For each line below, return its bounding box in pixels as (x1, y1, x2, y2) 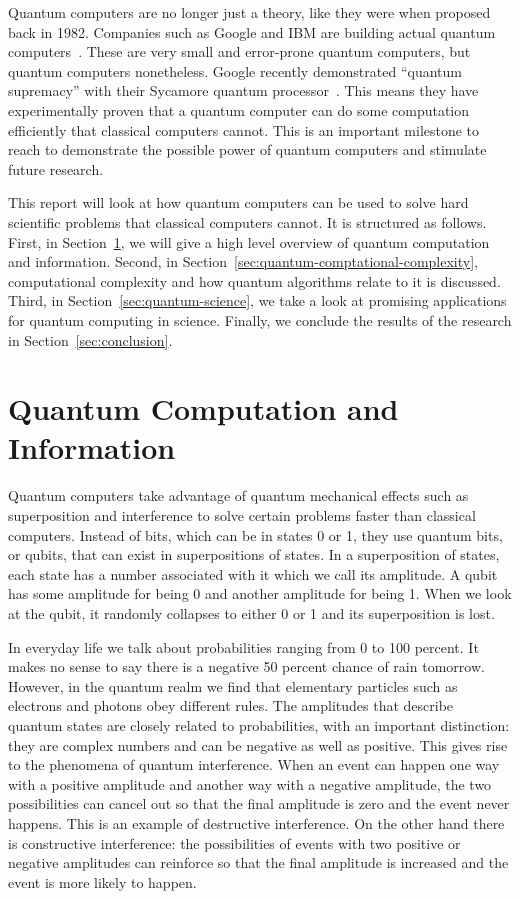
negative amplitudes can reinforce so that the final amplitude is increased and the (8, 852, 509, 873)
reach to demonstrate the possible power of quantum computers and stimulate (8, 139, 487, 160)
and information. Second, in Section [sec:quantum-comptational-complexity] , (8, 251, 478, 272)
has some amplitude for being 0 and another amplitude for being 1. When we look (8, 583, 512, 604)
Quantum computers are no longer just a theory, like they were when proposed (8, 2, 491, 22)
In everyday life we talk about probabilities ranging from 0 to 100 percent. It (8, 636, 479, 657)
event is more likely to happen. (8, 871, 197, 892)
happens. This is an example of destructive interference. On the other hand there (8, 812, 505, 833)
